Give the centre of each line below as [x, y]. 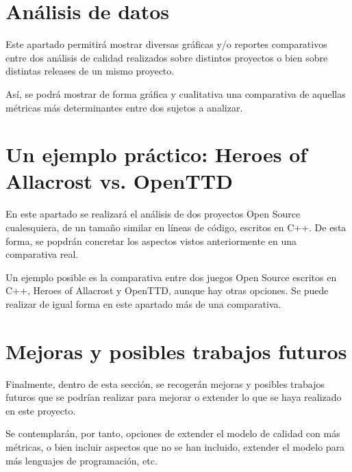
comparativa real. [42, 254]
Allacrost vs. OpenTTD [119, 181]
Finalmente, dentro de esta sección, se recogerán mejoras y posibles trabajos [165, 383]
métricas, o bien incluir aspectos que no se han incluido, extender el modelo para [175, 447]
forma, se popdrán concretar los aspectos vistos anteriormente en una [151, 240]
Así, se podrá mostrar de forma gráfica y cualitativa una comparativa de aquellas [176, 93]
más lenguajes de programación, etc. [81, 460]
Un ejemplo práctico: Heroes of [156, 154]
